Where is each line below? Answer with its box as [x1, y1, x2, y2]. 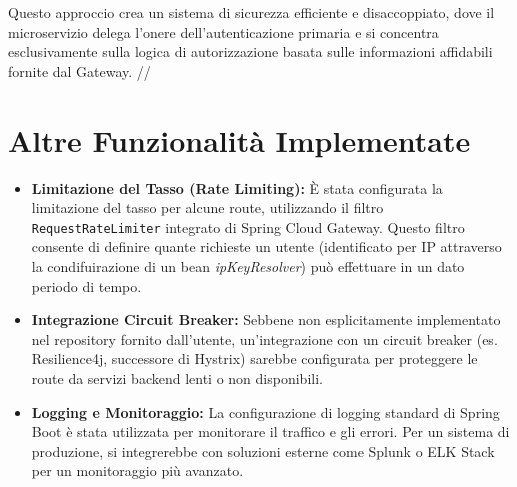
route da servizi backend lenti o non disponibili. [31, 367, 323, 388]
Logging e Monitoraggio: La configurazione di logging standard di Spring [31, 401, 500, 422]
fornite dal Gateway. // [8, 60, 151, 81]
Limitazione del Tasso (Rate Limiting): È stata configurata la [31, 177, 443, 198]
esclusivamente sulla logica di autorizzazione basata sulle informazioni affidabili [8, 41, 493, 62]
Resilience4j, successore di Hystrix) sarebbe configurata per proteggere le [31, 348, 478, 369]
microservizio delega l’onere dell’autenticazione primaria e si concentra [8, 21, 439, 42]
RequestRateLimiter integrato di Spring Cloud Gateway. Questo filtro [31, 216, 465, 237]
